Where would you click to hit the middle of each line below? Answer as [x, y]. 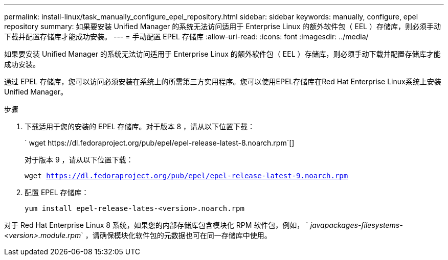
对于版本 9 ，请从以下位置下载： [79, 160]
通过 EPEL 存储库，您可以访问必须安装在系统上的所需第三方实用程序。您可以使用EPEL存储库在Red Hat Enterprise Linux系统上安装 [223, 81]
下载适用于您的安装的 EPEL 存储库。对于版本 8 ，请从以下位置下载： [140, 126]
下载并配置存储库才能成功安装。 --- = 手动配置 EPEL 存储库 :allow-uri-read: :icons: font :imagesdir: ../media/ [186, 37]
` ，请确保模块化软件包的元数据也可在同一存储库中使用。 [176, 235]
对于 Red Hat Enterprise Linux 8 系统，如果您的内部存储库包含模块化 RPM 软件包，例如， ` [156, 225]
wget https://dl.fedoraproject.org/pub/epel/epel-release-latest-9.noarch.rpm [186, 176]
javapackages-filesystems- [356, 225]
